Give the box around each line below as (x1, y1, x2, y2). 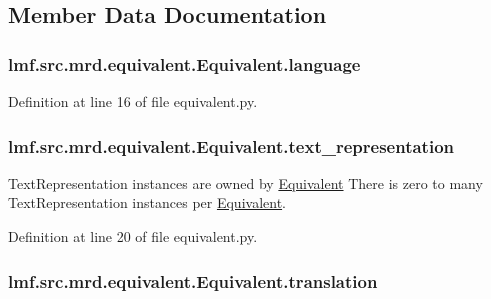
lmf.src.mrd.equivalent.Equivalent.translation (8, 268, 378, 293)
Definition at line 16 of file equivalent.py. (8, 91, 258, 111)
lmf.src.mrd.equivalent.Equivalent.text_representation (8, 133, 454, 158)
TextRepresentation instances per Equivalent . (8, 192, 286, 213)
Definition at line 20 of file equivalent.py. (8, 226, 258, 246)
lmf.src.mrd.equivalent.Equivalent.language (8, 51, 361, 76)
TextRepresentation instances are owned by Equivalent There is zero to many (8, 172, 483, 193)
